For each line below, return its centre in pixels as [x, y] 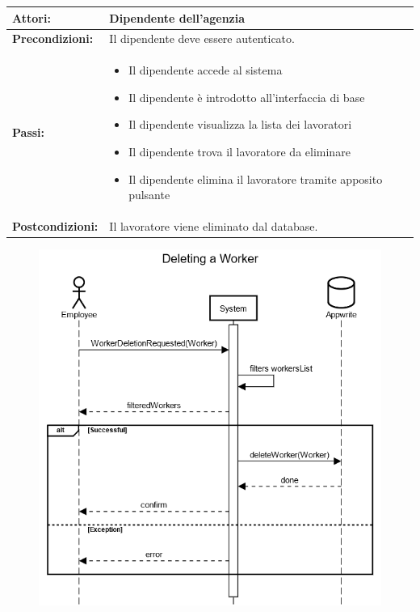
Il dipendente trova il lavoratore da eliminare [239, 151]
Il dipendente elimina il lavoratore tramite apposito [256, 178]
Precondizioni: [53, 38]
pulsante [149, 195]
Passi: [29, 132]
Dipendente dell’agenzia [177, 17]
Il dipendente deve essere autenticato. [202, 38]
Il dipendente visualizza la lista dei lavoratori [240, 124]
